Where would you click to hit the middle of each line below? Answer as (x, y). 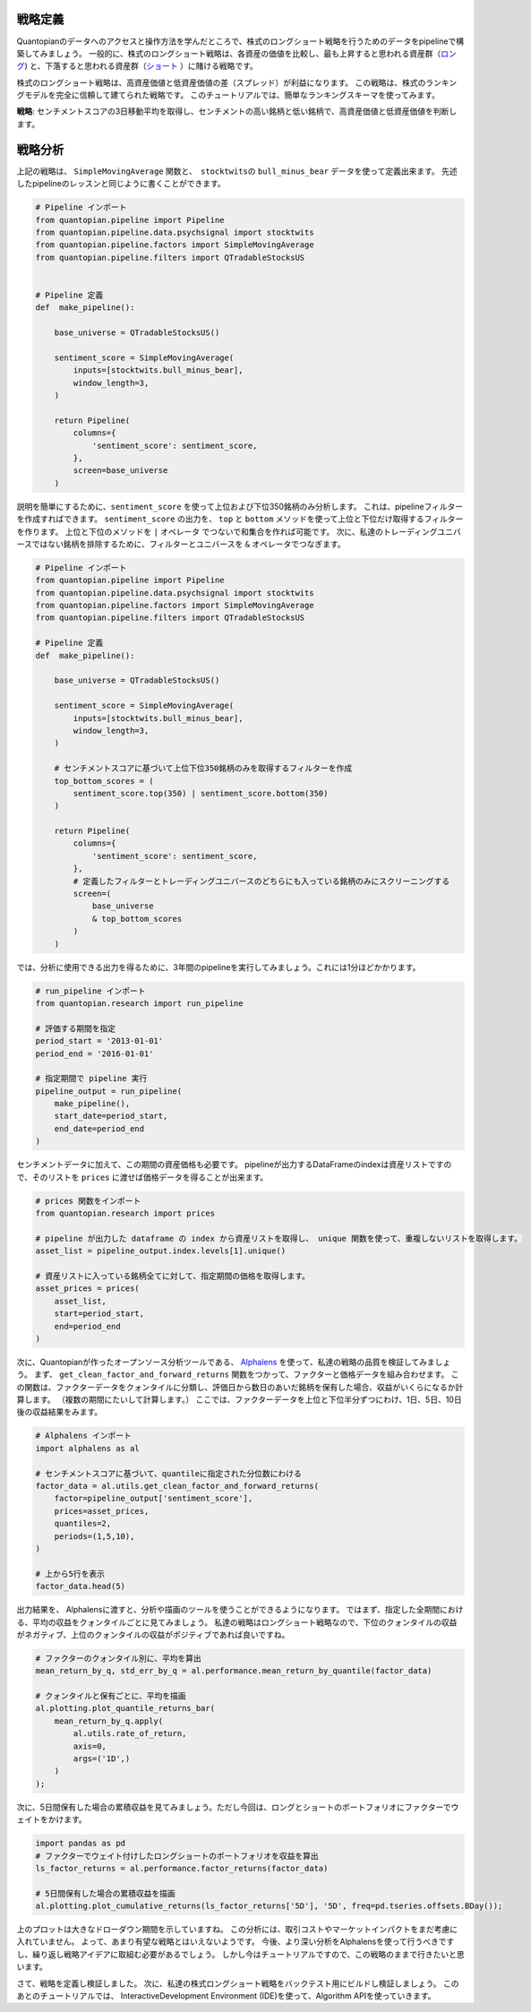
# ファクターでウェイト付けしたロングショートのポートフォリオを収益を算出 (177, 1856)
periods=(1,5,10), (94, 1536)
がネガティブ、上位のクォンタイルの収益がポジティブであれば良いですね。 (153, 1634)
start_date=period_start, (111, 1116)
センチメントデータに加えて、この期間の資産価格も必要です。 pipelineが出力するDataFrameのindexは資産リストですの (234, 1165)
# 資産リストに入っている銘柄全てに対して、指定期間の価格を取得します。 (173, 1276)
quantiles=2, (83, 1524)
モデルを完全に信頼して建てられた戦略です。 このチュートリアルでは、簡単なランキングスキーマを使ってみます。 (232, 95)
